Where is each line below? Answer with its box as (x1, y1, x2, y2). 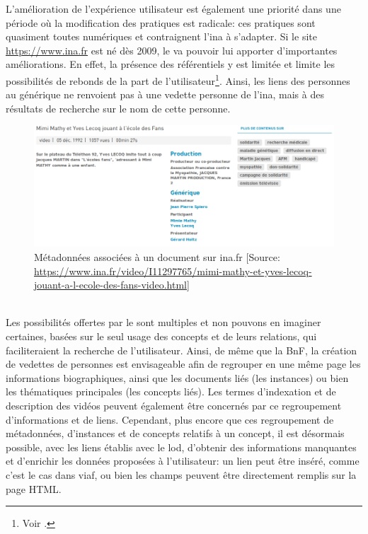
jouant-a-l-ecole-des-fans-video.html (34, 277, 187, 292)
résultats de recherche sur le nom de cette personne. (6, 100, 231, 115)
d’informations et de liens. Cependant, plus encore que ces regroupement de (6, 412, 334, 426)
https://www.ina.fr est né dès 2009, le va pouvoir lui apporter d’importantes (6, 42, 338, 57)
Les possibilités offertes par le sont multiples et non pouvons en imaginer (6, 315, 321, 330)
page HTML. (6, 481, 62, 496)
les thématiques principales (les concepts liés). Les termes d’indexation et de (6, 384, 336, 399)
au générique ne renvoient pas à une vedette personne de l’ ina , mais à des (6, 87, 324, 102)
